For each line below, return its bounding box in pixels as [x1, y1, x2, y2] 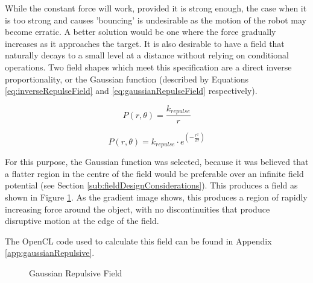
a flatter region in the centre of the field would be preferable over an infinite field [5, 167, 304, 179]
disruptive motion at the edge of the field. [5, 214, 159, 227]
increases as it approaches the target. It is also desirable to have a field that [5, 37, 285, 49]
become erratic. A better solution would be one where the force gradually [5, 25, 276, 38]
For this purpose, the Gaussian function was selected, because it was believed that [5, 155, 309, 168]
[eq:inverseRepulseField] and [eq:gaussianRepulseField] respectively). [5, 84, 258, 97]
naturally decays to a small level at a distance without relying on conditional [5, 49, 289, 61]
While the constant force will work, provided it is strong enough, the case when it [5, 2, 307, 14]
